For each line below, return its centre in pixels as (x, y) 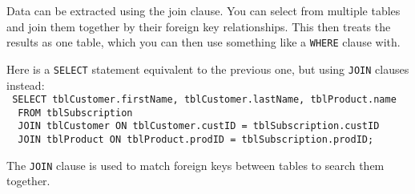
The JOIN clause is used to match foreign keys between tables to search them (195, 165)
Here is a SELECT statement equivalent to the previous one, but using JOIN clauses (208, 69)
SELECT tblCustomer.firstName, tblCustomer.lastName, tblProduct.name (204, 100)
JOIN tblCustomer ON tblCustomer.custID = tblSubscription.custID (199, 126)
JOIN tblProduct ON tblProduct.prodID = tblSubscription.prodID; (196, 140)
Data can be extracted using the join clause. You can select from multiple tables (203, 10)
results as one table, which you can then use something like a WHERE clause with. (203, 42)
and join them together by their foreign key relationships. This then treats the (199, 26)
